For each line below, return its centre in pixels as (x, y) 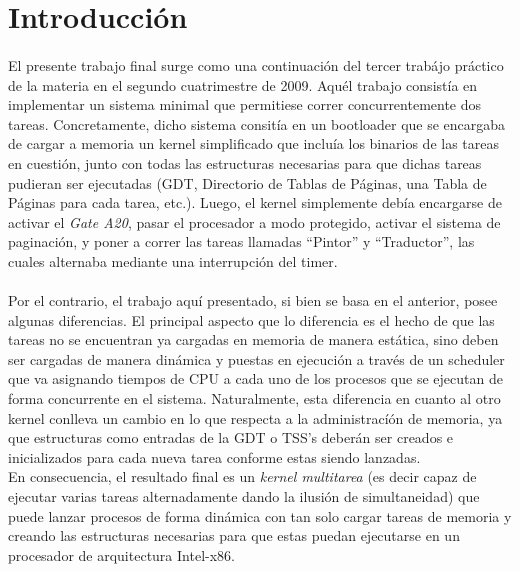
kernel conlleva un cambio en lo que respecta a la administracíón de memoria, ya (255, 417)
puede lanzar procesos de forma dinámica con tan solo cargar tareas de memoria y (260, 515)
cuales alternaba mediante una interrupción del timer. (173, 260)
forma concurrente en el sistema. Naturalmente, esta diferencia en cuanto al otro (254, 398)
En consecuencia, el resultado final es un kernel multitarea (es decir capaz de (242, 476)
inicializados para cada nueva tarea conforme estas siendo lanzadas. (214, 456)
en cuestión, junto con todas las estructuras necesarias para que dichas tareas (245, 162)
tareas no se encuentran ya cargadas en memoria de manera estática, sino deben (253, 339)
